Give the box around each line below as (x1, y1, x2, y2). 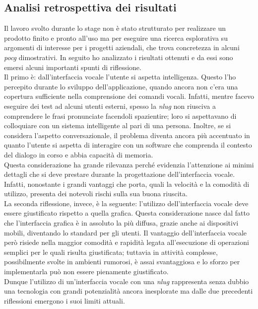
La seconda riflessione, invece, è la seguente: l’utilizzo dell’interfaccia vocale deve (4, 198, 249, 208)
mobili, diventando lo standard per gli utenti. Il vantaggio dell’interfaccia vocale (4, 227, 247, 237)
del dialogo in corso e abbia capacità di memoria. (4, 149, 153, 159)
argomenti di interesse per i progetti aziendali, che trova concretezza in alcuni (4, 42, 240, 53)
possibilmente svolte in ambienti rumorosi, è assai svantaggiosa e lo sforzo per (4, 256, 240, 267)
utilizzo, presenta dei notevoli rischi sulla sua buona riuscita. (4, 188, 188, 199)
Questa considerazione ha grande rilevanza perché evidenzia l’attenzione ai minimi (4, 159, 254, 169)
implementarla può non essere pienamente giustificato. (4, 266, 169, 277)
